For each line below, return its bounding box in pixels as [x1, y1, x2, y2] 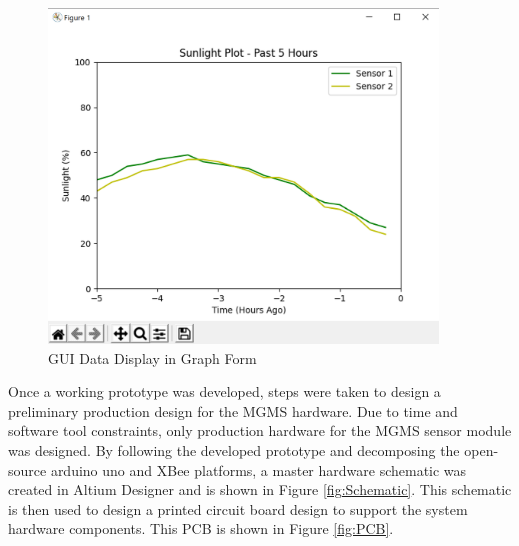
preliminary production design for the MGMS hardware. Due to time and [8, 400, 458, 421]
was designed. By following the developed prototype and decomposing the [8, 439, 460, 460]
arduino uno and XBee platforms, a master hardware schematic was [50, 459, 467, 480]
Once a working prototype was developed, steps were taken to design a [8, 381, 441, 402]
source [8, 459, 47, 480]
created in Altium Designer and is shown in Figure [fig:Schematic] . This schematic [8, 479, 512, 500]
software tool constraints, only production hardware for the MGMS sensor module [8, 420, 512, 441]
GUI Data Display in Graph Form [48, 347, 257, 368]
